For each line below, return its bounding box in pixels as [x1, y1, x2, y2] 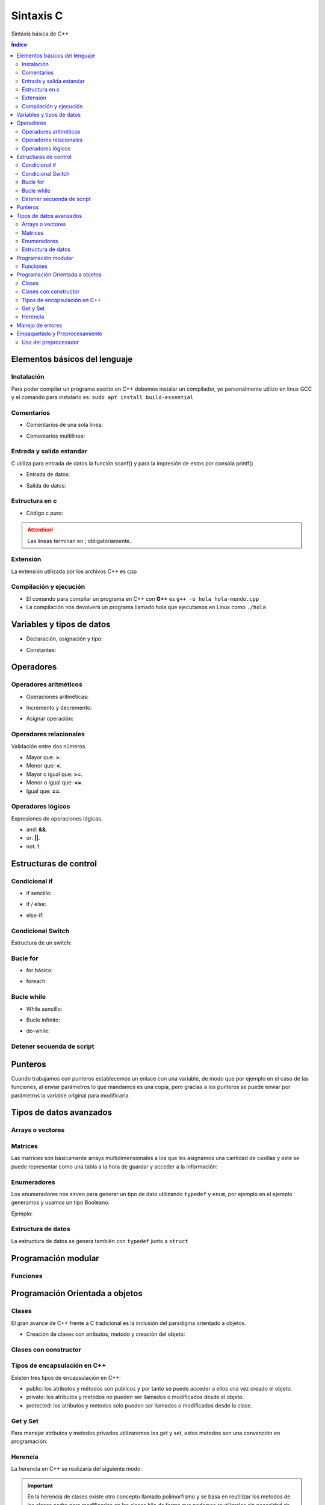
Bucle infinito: [26, 1016, 60, 1023]
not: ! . [26, 843, 41, 850]
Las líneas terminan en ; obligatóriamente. [27, 537, 132, 544]
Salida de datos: [26, 482, 66, 489]
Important [27, 1482, 54, 1489]
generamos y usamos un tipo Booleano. [11, 1199, 110, 1206]
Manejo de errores [16, 321, 63, 329]
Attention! [27, 526, 54, 533]
